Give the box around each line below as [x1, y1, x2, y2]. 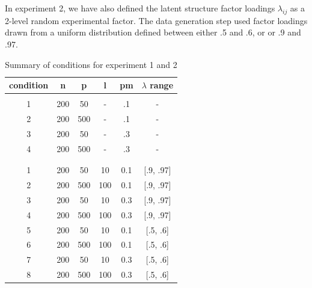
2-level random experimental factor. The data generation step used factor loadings [5, 14, 308, 26]
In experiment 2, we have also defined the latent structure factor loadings [5, 2, 275, 14]
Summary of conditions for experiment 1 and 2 [5, 58, 177, 70]
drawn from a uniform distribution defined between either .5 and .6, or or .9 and [5, 26, 301, 38]
